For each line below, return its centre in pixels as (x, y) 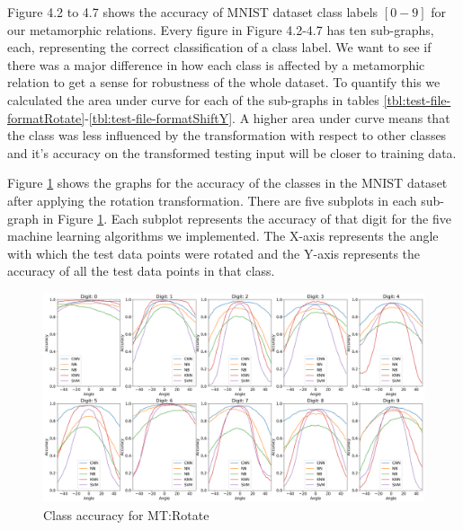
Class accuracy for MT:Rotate (126, 515)
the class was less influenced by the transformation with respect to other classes (227, 135)
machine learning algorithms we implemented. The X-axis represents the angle (223, 236)
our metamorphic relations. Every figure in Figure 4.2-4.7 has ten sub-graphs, (221, 29)
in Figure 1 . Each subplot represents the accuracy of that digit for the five (247, 218)
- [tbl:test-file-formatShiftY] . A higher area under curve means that (267, 117)
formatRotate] (46, 117)
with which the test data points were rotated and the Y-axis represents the (214, 253)
